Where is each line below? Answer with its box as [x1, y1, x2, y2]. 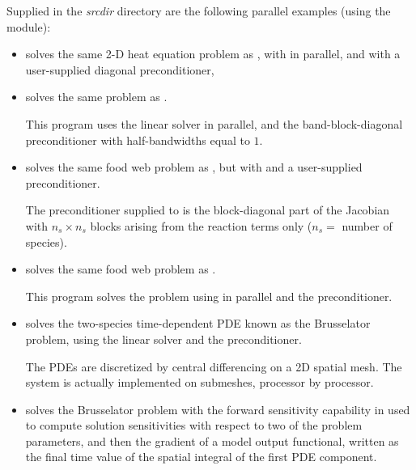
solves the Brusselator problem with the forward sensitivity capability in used [25, 400, 410, 417]
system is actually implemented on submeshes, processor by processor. [25, 374, 374, 391]
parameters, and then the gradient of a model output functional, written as [25, 432, 399, 449]
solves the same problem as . [25, 88, 168, 105]
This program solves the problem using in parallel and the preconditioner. [25, 287, 393, 304]
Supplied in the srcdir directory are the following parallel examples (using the [6, 2, 391, 19]
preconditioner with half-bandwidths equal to [25, 131, 250, 148]
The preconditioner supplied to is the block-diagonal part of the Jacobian [25, 201, 390, 218]
